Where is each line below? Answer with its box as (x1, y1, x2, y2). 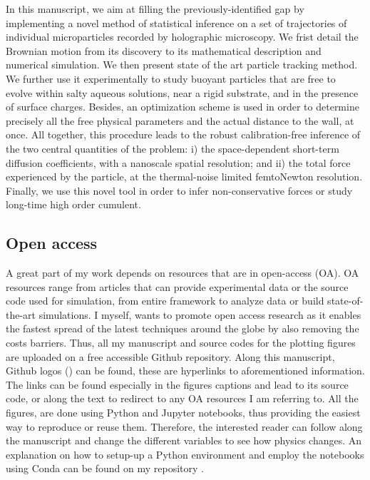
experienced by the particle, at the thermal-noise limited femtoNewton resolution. (6, 169, 363, 184)
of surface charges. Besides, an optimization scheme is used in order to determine (6, 99, 359, 114)
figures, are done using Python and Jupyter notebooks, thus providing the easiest (6, 405, 361, 420)
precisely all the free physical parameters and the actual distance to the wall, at (6, 113, 354, 128)
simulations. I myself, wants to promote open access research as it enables (38, 307, 361, 322)
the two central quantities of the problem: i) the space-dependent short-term (6, 141, 339, 155)
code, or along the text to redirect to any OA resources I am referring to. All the (6, 391, 359, 406)
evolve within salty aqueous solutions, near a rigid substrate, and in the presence (6, 85, 359, 100)
